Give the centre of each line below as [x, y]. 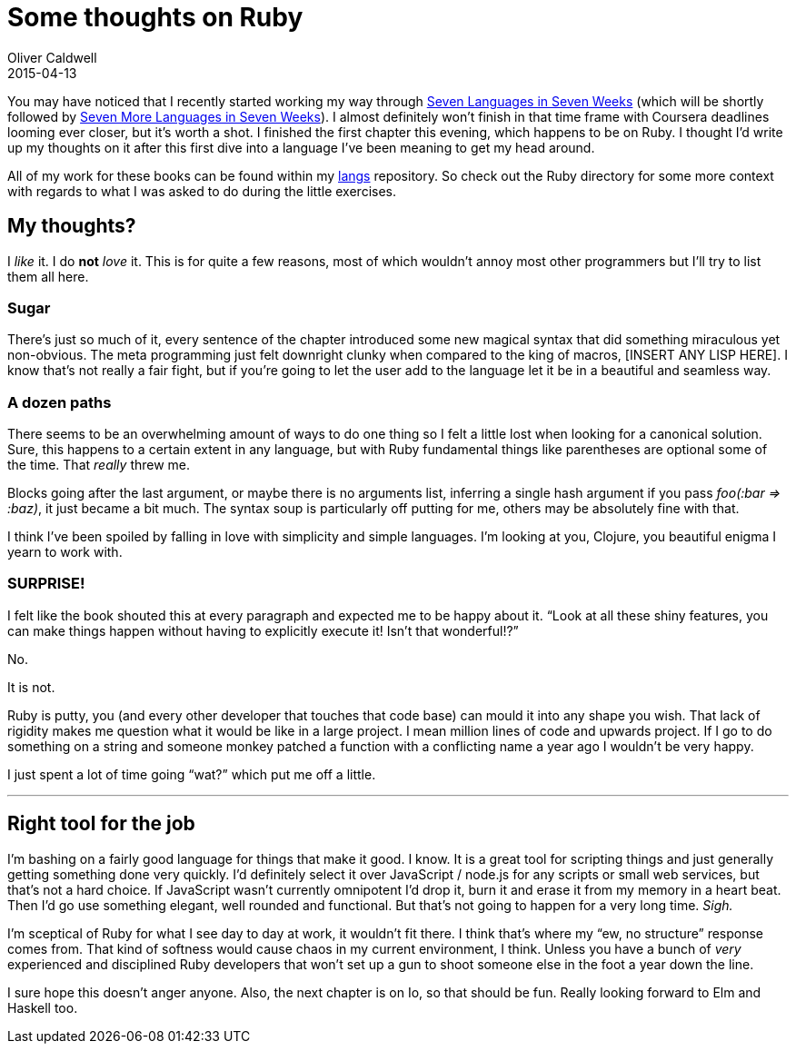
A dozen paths [60, 402]
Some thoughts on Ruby [155, 17]
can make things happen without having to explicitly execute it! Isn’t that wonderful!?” [263, 630]
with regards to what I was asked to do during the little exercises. [202, 191]
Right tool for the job [101, 824]
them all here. [48, 276]
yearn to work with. [65, 552]
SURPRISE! [46, 584]
